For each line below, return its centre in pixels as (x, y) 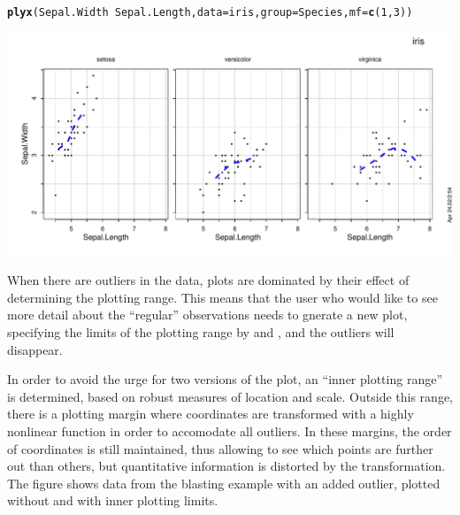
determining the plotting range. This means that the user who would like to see (222, 297)
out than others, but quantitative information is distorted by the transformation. (226, 466)
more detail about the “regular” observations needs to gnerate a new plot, (207, 315)
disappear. (35, 349)
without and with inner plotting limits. (113, 500)
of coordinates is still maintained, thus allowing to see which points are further (220, 448)
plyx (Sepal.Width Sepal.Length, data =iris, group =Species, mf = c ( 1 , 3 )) (210, 12)
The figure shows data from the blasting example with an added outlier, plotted (224, 483)
